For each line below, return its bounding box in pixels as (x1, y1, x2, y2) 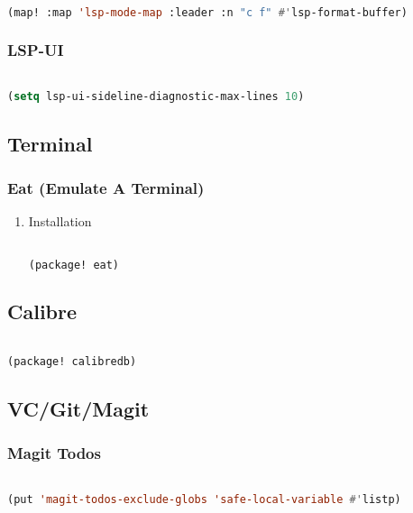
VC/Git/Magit (7, 394, 150, 422)
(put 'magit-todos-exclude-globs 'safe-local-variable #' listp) (7, 492, 401, 506)
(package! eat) (28, 258, 120, 271)
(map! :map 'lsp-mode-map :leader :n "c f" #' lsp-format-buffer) (7, 5, 408, 19)
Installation (28, 212, 92, 231)
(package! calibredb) (7, 355, 137, 369)
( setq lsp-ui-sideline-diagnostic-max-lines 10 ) (7, 90, 305, 104)
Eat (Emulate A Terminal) (7, 176, 205, 198)
